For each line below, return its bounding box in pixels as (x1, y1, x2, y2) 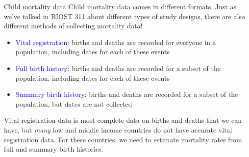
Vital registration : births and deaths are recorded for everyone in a (15, 37, 216, 47)
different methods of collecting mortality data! (4, 21, 143, 31)
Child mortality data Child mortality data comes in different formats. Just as (4, 1, 236, 11)
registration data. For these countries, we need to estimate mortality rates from (4, 134, 242, 144)
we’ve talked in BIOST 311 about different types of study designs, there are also (4, 11, 245, 21)
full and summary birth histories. (4, 144, 103, 154)
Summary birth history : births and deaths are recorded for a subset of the (15, 89, 238, 99)
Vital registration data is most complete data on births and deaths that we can (4, 115, 242, 125)
